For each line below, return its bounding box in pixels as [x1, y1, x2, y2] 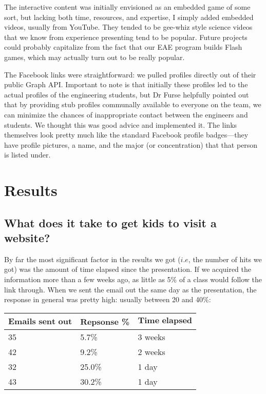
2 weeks [138, 345, 165, 358]
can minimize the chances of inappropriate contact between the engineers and [4, 109, 248, 120]
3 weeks [138, 330, 165, 343]
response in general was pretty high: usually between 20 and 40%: [4, 294, 211, 305]
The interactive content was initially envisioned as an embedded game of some [4, 2, 251, 12]
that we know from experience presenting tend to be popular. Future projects [4, 31, 248, 42]
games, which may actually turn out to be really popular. [4, 51, 185, 62]
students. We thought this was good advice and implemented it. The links [4, 119, 237, 130]
